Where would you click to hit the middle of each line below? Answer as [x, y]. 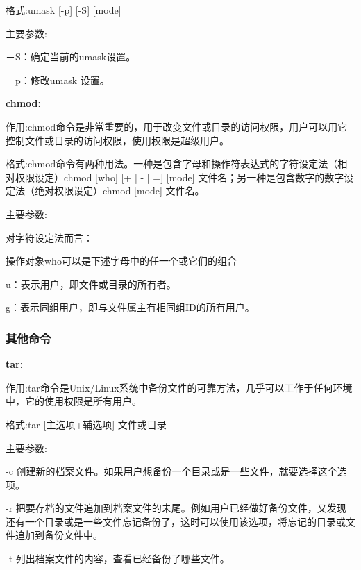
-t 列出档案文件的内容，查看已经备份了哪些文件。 [118, 559]
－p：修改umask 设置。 [58, 79]
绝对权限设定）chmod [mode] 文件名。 [119, 191]
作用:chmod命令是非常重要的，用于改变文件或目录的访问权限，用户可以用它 [177, 126]
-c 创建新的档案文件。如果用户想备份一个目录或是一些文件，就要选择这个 [171, 471]
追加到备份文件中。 [59, 535]
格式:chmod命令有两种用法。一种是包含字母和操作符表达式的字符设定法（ [172, 164]
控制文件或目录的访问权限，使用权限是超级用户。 [117, 140]
